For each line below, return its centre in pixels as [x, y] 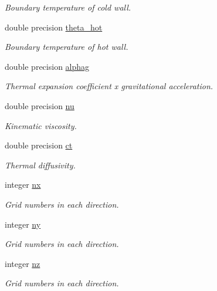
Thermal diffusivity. [40, 165]
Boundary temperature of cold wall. [68, 7]
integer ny [23, 224]
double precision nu [40, 105]
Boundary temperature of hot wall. [67, 47]
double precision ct [39, 145]
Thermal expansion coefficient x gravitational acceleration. [109, 86]
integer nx [23, 185]
